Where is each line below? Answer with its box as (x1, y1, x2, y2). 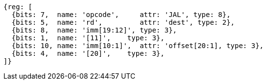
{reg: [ (3, 3, 33, 11)
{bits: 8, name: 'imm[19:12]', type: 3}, (11, 26, 177, 34)
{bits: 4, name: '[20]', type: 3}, (11, 50, 165, 57)
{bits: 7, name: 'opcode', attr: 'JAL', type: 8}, (11, 11, 231, 18)
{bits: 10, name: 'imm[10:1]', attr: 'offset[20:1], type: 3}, (11, 42, 264, 50)
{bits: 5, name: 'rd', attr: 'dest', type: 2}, (11, 18, 235, 26)
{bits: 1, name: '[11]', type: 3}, (11, 34, 165, 42)
